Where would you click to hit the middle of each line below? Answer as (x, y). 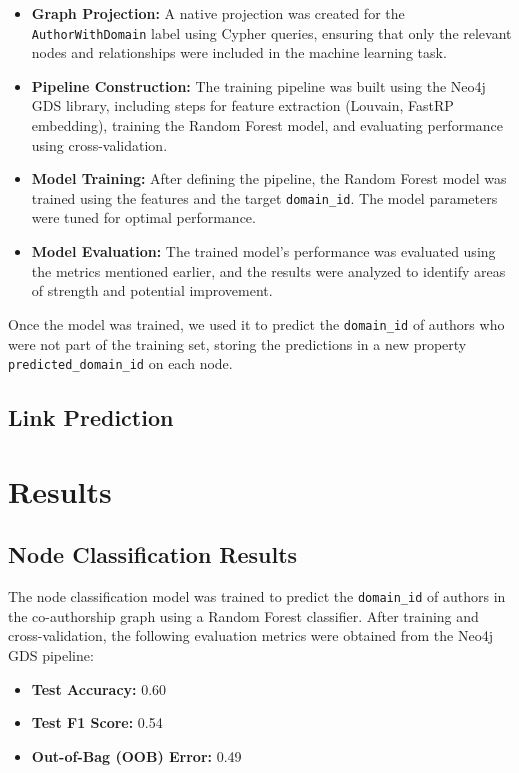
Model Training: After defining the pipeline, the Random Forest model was (269, 178)
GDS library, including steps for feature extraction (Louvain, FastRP (242, 105)
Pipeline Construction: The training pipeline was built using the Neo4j (258, 85)
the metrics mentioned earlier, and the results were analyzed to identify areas (268, 270)
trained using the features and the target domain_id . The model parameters (264, 197)
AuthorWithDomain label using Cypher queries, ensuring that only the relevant (271, 32)
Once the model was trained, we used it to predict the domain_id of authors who (256, 323)
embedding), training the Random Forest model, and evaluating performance (267, 125)
